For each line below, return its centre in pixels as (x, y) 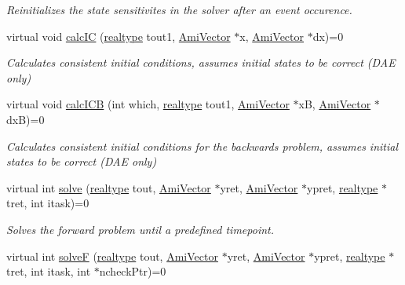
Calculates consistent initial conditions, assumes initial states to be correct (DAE (201, 62)
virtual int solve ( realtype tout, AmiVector (109, 187)
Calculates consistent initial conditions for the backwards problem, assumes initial (202, 146)
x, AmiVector (272, 36)
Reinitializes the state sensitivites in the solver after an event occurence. (179, 9)
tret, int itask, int (49, 271)
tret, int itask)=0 (48, 203)
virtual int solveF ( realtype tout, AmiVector (112, 256)
